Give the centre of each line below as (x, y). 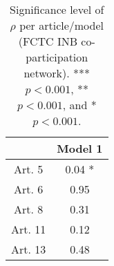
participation (57, 57)
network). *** (57, 73)
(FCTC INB (48, 41)
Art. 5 (29, 169)
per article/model (62, 25)
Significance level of (57, 9)
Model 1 (80, 148)
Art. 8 (29, 209)
